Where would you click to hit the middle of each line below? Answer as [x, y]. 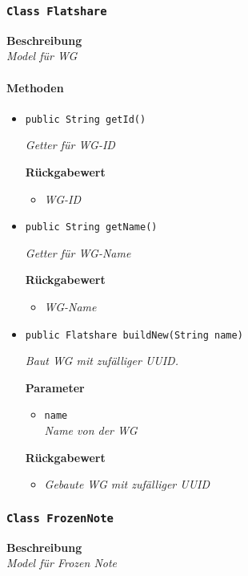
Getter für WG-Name [78, 252]
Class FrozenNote [60, 518]
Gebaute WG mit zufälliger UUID [127, 484]
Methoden [35, 87]
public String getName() [91, 227]
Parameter [55, 387]
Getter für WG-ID [70, 145]
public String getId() [86, 119]
